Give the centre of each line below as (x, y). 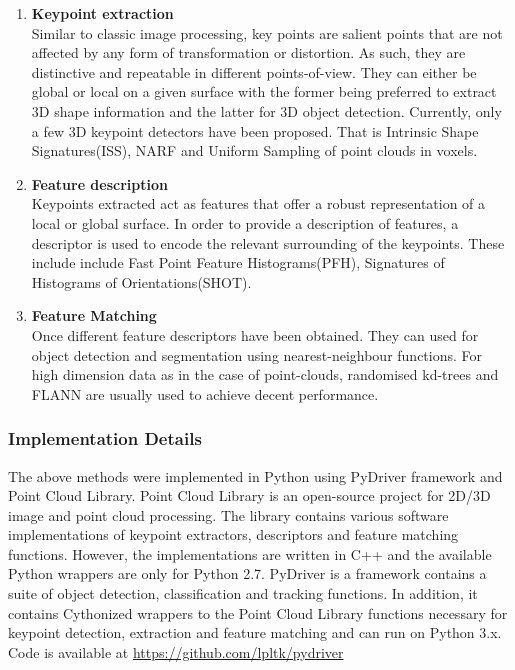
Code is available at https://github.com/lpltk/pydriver (176, 651)
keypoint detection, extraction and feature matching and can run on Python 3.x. (255, 632)
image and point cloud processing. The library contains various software (228, 514)
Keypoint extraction (102, 13)
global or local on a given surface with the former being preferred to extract (264, 91)
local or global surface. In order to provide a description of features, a (245, 222)
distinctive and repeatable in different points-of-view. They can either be (254, 71)
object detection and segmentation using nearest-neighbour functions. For (257, 354)
